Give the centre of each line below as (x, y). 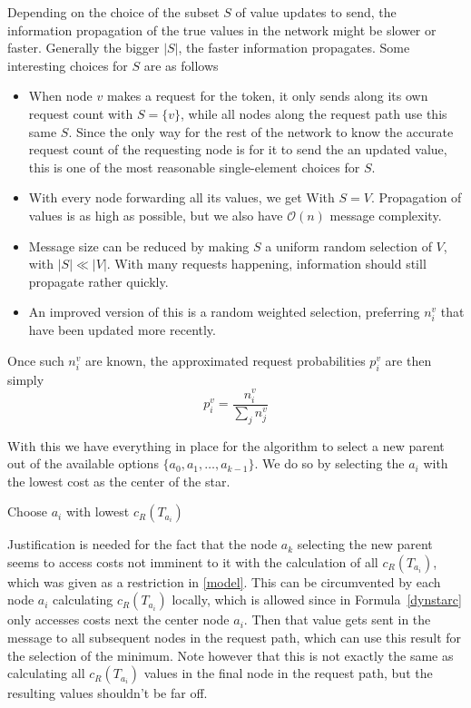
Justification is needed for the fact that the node (142, 544)
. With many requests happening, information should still (266, 264)
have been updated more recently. (122, 330)
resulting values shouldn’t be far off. (108, 693)
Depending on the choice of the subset (113, 12)
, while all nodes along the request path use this (314, 113)
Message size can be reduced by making (139, 246)
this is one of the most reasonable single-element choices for (194, 167)
